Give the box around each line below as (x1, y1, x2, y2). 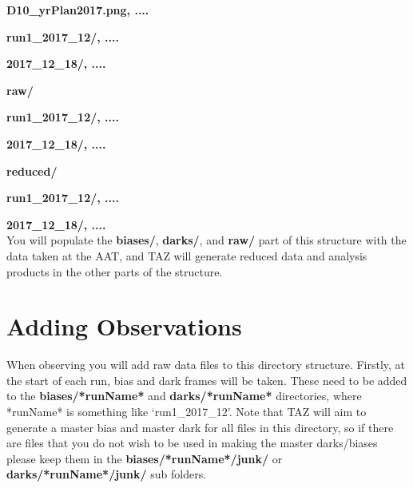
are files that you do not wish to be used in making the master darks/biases (6, 434, 378, 451)
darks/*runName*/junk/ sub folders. (6, 466, 207, 482)
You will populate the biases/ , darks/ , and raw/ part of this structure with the (6, 232, 407, 248)
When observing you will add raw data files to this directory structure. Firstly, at (6, 356, 406, 373)
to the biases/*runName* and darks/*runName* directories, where (6, 387, 362, 404)
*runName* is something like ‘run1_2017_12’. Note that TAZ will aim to (6, 403, 367, 420)
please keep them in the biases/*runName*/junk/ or (6, 450, 283, 466)
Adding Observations (6, 310, 242, 343)
